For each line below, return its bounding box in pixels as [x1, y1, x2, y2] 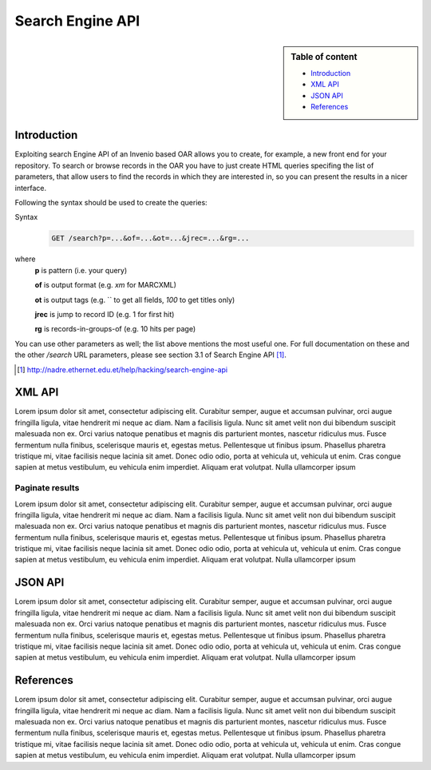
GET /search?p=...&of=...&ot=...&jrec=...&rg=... [51, 234, 250, 243]
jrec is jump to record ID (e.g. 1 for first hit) [34, 309, 175, 319]
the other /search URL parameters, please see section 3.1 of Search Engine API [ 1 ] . [14, 350, 287, 359]
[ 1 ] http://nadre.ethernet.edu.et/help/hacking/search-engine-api [17, 364, 227, 375]
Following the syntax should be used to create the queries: [14, 198, 208, 208]
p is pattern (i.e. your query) [34, 265, 128, 275]
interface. [14, 183, 47, 192]
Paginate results [14, 482, 80, 494]
